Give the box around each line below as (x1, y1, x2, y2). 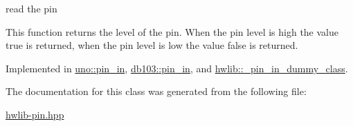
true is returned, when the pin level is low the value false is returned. (6, 38, 298, 52)
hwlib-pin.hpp (6, 107, 64, 121)
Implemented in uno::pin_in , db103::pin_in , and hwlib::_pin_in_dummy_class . (6, 61, 348, 75)
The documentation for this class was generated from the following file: (6, 84, 307, 98)
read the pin (6, 1, 57, 15)
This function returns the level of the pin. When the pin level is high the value (6, 24, 338, 39)
